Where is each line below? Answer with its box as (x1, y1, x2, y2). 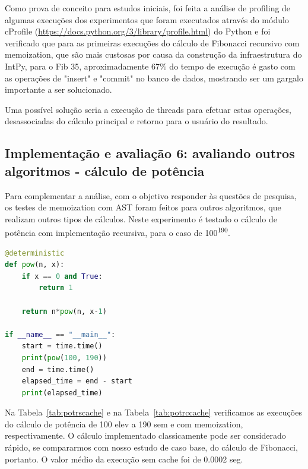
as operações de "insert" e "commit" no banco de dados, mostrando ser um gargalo (5, 71, 303, 84)
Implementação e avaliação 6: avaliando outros (5, 144, 295, 162)
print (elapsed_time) (21, 388, 103, 397)
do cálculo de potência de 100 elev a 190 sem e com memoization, (5, 417, 243, 430)
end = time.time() (21, 365, 94, 374)
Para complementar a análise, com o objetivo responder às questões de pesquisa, (5, 189, 297, 202)
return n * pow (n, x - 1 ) (21, 307, 107, 316)
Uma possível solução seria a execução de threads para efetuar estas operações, (5, 103, 291, 115)
